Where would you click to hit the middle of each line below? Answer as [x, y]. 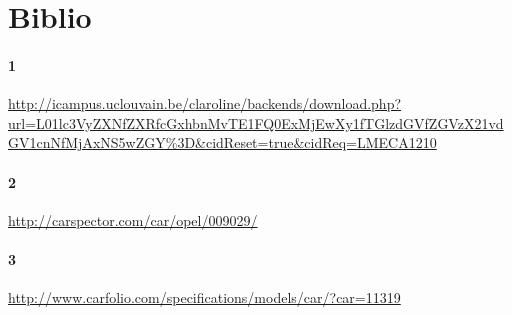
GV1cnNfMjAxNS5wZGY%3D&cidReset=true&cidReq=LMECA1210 [222, 142]
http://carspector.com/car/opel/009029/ [133, 219]
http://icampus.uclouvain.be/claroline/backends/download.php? [205, 103]
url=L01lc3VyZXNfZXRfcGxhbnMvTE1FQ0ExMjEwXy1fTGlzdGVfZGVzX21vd [256, 122]
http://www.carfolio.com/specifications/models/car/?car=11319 [204, 297]
